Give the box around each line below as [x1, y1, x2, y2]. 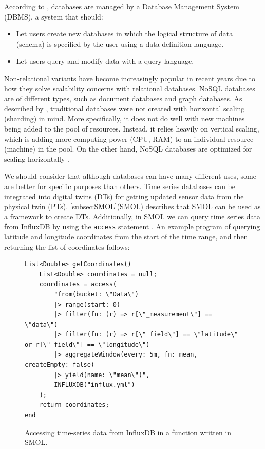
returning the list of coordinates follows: [4, 241, 130, 252]
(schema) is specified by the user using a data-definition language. [16, 38, 224, 49]
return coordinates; [39, 401, 109, 409]
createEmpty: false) [25, 361, 95, 369]
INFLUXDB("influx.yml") [54, 381, 135, 389]
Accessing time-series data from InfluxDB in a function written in [25, 426, 232, 437]
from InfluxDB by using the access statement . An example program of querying [4, 221, 260, 232]
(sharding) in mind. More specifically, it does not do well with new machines [4, 113, 245, 124]
